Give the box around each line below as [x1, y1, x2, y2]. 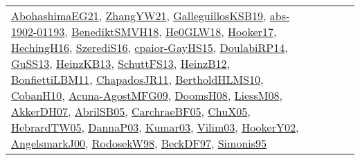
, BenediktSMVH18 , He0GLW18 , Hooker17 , [64, 24, 277, 39]
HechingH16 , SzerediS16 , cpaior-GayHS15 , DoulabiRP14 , [11, 39, 288, 55]
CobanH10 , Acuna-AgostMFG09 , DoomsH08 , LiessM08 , [11, 87, 282, 103]
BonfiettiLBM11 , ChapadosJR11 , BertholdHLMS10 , [11, 71, 264, 87]
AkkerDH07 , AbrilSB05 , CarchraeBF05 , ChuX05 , [11, 103, 251, 119]
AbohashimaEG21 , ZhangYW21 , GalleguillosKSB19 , [11, 8, 267, 24]
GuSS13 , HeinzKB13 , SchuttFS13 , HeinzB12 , [11, 55, 230, 71]
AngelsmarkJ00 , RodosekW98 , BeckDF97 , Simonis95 [11, 135, 267, 151]
